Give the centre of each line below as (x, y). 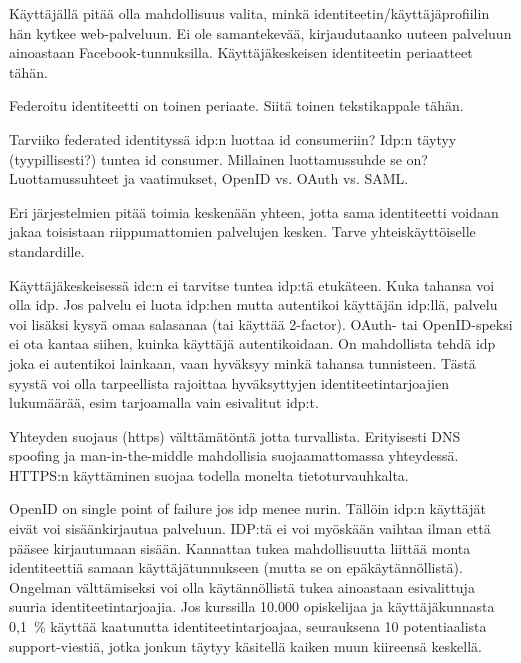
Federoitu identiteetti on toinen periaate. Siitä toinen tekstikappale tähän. (236, 105)
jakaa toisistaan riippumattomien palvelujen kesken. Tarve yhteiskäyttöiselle (242, 231)
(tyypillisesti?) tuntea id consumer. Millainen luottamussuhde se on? (218, 158)
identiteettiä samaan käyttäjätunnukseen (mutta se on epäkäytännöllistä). (236, 567)
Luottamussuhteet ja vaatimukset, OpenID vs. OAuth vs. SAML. (209, 178)
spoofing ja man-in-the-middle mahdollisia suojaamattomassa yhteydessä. (234, 455)
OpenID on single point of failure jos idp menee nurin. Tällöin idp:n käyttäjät (247, 508)
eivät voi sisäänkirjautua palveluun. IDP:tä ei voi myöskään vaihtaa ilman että (250, 528)
